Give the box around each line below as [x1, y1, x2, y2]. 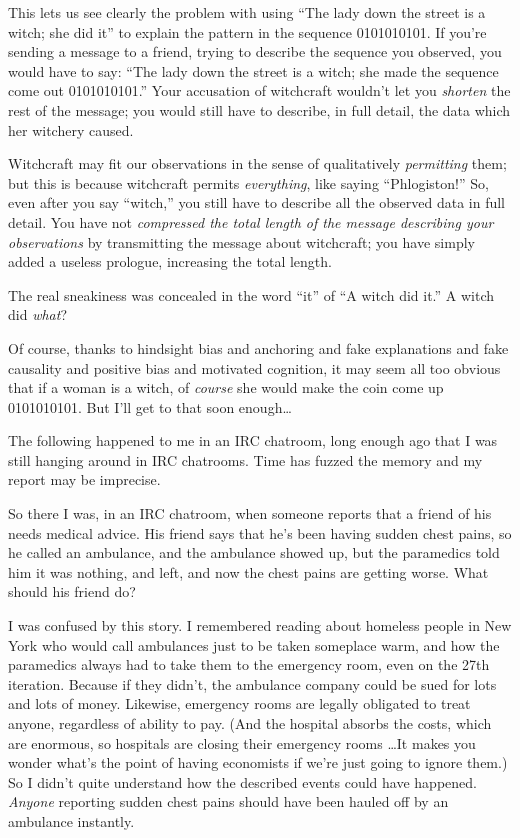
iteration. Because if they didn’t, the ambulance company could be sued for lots [8, 673, 497, 694]
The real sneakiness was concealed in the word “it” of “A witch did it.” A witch [8, 284, 495, 305]
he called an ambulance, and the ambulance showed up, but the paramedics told [8, 542, 500, 563]
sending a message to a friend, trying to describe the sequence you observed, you [8, 41, 502, 62]
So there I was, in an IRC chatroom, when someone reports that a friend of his [8, 503, 492, 524]
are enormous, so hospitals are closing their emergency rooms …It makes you [8, 732, 476, 753]
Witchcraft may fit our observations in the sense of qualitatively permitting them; [8, 153, 507, 174]
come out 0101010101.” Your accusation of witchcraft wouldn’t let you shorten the [8, 80, 511, 101]
